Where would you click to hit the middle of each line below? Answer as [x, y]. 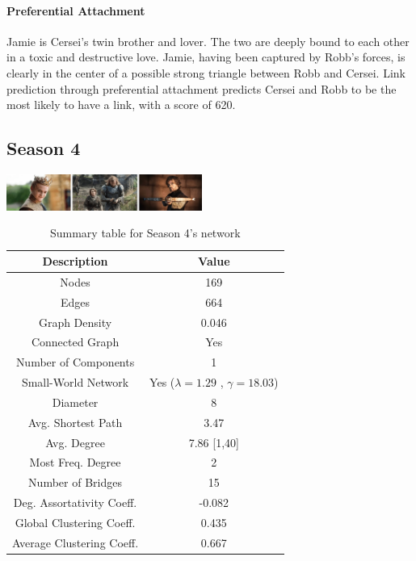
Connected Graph [75, 342]
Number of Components [75, 362]
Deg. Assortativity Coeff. [75, 502]
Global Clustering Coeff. [75, 522]
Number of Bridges [75, 482]
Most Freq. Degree [75, 462]
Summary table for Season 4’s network [145, 233]
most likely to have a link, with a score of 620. [121, 105]
